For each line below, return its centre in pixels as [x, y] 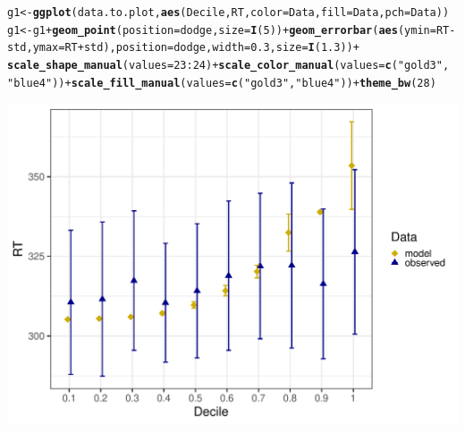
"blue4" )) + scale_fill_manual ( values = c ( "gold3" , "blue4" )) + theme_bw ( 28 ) [222, 83]
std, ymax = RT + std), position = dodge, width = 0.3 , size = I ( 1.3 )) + [183, 48]
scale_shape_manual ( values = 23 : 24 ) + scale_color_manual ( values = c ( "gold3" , [228, 65]
